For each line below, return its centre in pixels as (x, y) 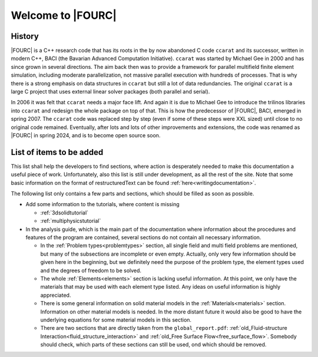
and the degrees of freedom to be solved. (91, 270)
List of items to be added (57, 152)
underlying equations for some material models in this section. (116, 320)
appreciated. (56, 295)
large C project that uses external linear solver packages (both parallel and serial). (110, 92)
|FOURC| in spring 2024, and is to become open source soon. (86, 135)
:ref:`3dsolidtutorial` (64, 213)
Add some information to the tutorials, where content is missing (102, 204)
